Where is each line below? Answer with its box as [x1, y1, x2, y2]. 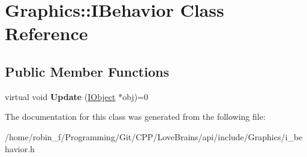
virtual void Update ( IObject [5, 90, 116, 102]
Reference [5, 21, 88, 46]
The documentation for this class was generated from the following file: [5, 110, 266, 123]
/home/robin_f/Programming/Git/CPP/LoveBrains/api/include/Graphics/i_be [5, 130, 303, 143]
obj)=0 [122, 90, 148, 102]
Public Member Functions [5, 62, 169, 80]
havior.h [5, 142, 35, 155]
